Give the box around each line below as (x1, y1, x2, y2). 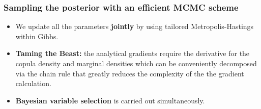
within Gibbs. (15, 31, 59, 41)
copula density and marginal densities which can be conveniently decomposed (15, 58, 257, 68)
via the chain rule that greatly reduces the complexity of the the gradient (15, 68, 244, 78)
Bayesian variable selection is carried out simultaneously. (15, 95, 205, 105)
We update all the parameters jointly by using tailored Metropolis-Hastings (15, 21, 254, 32)
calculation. (15, 78, 51, 89)
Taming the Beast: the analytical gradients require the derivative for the (15, 48, 250, 59)
